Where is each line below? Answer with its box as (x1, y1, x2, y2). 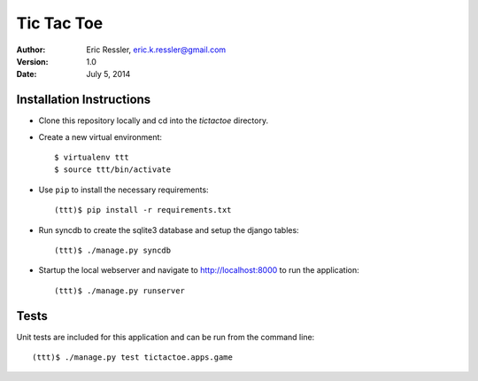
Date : (16, 69, 37, 80)
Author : (16, 44, 46, 55)
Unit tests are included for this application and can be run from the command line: (16, 331, 315, 342)
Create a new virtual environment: (38, 131, 163, 142)
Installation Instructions (16, 92, 151, 107)
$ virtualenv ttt (54, 152, 129, 163)
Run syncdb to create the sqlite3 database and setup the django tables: (38, 224, 300, 235)
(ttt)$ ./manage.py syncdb (54, 245, 172, 255)
